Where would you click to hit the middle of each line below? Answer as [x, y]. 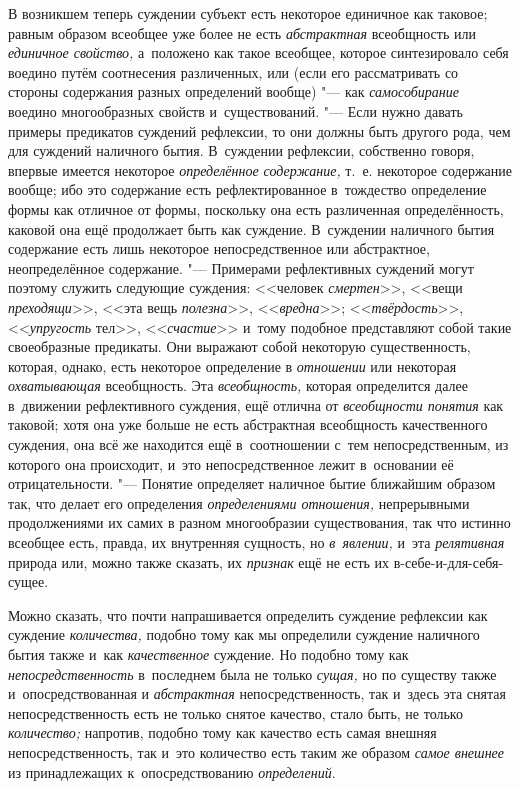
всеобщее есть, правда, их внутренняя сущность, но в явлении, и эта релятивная [256, 542]
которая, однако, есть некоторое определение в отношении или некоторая [232, 365]
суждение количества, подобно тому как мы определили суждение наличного [244, 634]
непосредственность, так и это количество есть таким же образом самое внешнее [256, 751]
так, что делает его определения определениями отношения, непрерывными [239, 502]
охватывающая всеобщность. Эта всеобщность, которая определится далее [238, 385]
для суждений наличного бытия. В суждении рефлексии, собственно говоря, [241, 150]
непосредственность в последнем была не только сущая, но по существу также [252, 673]
